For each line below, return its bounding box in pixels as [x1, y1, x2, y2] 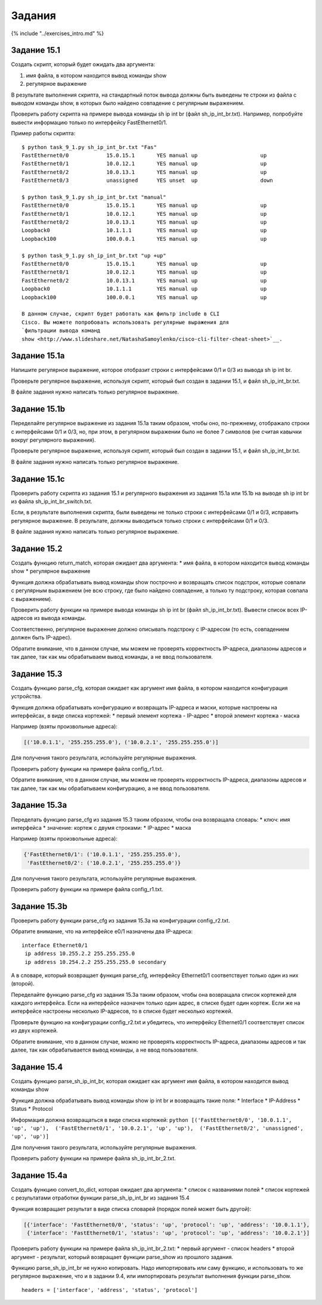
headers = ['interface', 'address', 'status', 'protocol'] [21, 1287, 198, 1293]
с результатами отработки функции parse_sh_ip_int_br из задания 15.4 [11, 1194, 190, 1201]
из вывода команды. [33, 615, 86, 622]
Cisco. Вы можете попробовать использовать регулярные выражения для [21, 319, 230, 326]
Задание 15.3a [11, 800, 67, 810]
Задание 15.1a [11, 351, 65, 361]
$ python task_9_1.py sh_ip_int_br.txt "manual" [21, 194, 166, 200]
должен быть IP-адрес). [11, 634, 72, 641]
